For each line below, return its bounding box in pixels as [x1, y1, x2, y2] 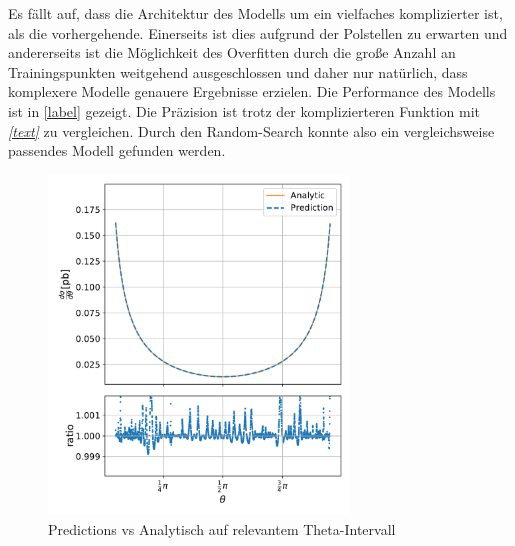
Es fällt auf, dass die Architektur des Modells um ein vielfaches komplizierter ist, [8, 3, 503, 23]
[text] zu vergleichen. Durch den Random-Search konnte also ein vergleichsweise [8, 120, 495, 141]
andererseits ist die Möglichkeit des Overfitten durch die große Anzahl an [8, 42, 456, 63]
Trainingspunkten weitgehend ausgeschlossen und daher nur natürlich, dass [8, 61, 468, 82]
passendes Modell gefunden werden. [8, 140, 226, 161]
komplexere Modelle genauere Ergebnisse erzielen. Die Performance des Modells [8, 81, 496, 102]
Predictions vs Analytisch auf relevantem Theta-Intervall [48, 518, 396, 539]
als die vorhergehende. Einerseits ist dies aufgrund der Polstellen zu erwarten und [8, 22, 508, 43]
